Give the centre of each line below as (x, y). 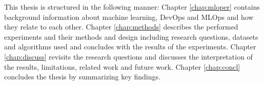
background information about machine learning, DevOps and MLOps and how (129, 17)
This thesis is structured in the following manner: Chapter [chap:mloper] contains (132, 7)
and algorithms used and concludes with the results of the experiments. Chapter (130, 47)
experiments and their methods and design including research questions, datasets (131, 36)
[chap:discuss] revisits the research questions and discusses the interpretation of (128, 56)
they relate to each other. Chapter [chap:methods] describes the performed (121, 27)
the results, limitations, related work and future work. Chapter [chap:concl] (122, 66)
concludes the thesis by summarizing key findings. (82, 77)
